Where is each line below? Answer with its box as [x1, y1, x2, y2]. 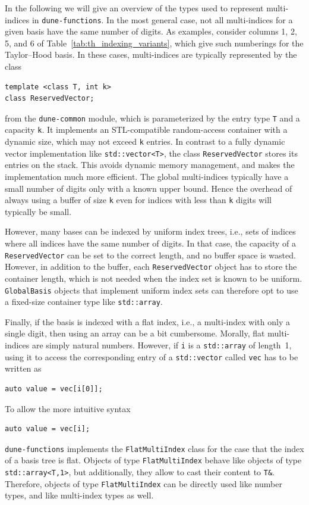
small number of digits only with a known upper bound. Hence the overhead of [5, 182, 292, 194]
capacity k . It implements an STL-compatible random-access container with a [5, 123, 288, 136]
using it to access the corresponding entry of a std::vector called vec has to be [5, 350, 298, 363]
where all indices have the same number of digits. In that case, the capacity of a [5, 237, 296, 250]
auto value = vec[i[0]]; [5, 384, 103, 393]
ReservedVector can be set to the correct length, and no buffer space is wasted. [5, 248, 296, 261]
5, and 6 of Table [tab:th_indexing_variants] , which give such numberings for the [5, 36, 304, 49]
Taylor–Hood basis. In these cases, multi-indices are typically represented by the [5, 48, 297, 61]
